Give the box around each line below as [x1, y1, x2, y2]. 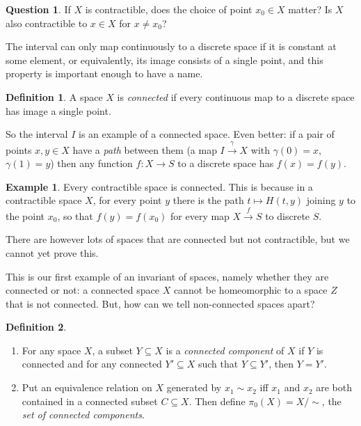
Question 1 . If [6, 2, 71, 16]
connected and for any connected [22, 356, 162, 371]
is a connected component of [166, 342, 284, 357]
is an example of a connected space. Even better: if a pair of [78, 127, 335, 141]
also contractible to [6, 15, 88, 30]
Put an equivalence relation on [22, 380, 152, 395]
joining [306, 193, 336, 207]
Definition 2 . [6, 319, 67, 334]
